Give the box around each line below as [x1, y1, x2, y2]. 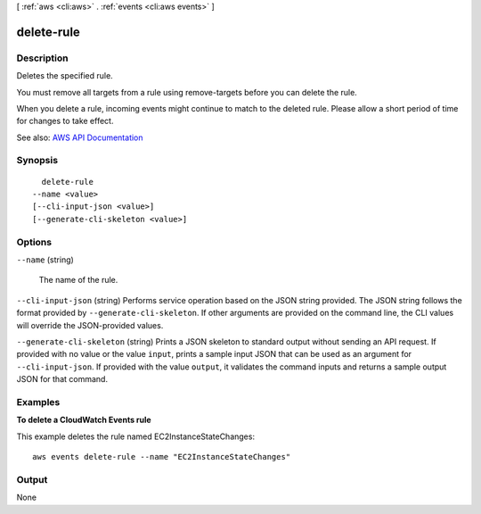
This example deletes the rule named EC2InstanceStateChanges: [16, 431, 256, 442]
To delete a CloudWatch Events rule [16, 415, 151, 426]
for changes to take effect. [16, 116, 114, 127]
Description [16, 52, 69, 64]
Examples [16, 395, 61, 408]
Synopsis [16, 154, 58, 167]
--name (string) [16, 254, 75, 265]
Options [16, 236, 53, 248]
